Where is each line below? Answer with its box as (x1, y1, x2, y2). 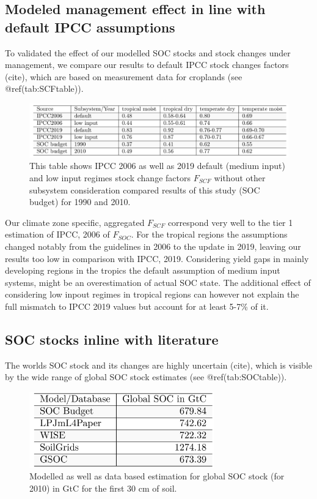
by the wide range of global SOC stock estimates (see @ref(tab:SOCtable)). (5, 370, 287, 383)
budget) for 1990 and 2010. (29, 195, 131, 208)
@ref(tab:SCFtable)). (5, 82, 84, 95)
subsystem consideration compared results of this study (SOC (29, 183, 260, 196)
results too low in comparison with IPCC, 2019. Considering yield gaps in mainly (5, 252, 309, 265)
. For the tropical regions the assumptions (131, 228, 288, 241)
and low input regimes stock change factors (29, 171, 191, 184)
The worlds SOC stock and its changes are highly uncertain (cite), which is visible (5, 358, 313, 371)
